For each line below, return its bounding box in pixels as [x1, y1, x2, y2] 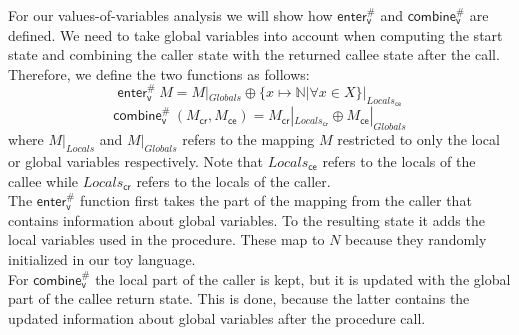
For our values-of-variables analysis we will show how [8, 5, 333, 25]
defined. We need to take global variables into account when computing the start [8, 24, 503, 45]
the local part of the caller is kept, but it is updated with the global [95, 268, 511, 289]
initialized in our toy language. [8, 248, 196, 269]
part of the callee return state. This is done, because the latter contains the [8, 288, 470, 309]
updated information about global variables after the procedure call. [8, 307, 426, 328]
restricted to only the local [337, 129, 500, 150]
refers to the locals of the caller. [136, 170, 331, 191]
